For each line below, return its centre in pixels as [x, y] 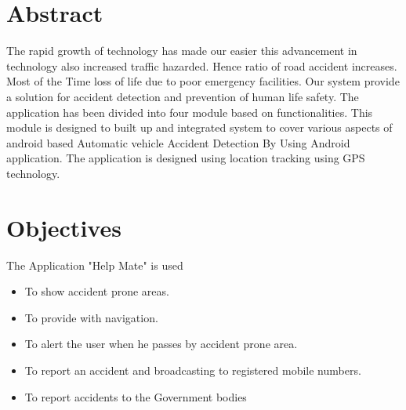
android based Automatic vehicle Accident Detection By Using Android [178, 142]
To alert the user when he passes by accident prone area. [161, 344]
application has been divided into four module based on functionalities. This [190, 112]
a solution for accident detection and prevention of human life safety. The [183, 96]
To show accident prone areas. [97, 291]
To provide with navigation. [91, 317]
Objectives [64, 227]
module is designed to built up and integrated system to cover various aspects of [199, 127]
